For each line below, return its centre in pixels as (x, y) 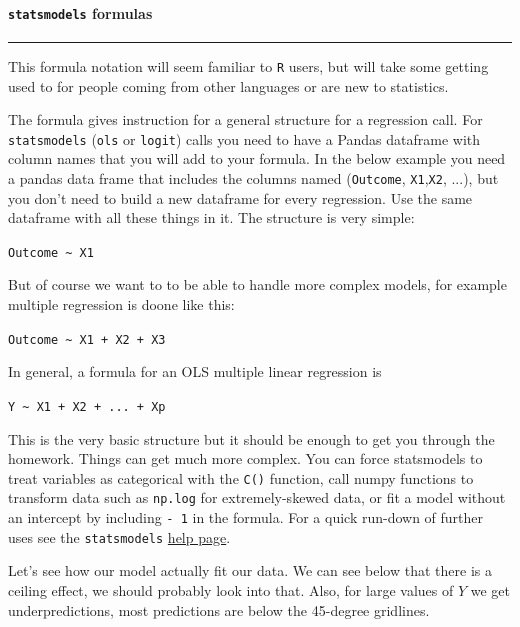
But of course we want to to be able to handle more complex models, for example (257, 284)
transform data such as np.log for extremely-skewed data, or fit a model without (257, 497)
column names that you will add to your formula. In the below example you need (257, 158)
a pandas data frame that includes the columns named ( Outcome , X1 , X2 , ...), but (253, 177)
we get (490, 589)
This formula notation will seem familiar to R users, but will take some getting (248, 65)
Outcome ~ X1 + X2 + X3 (87, 339)
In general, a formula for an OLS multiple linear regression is (195, 371)
